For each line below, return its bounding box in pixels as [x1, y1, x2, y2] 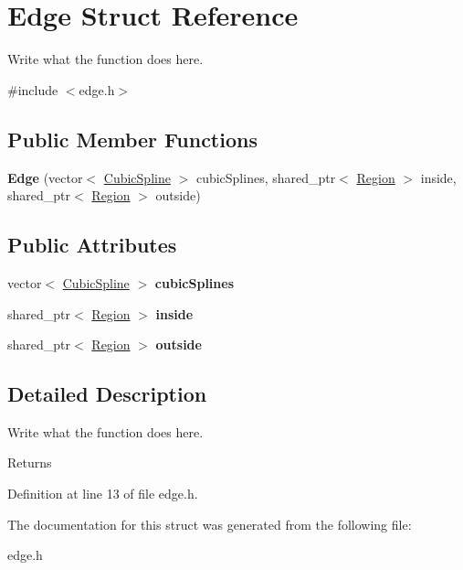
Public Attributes [7, 231, 177, 259]
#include [7, 80, 58, 99]
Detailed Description [7, 380, 207, 408]
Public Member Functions [7, 124, 258, 153]
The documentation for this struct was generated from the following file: [7, 514, 412, 533]
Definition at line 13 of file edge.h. [7, 484, 198, 503]
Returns [7, 453, 52, 472]
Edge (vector [7, 167, 83, 187]
